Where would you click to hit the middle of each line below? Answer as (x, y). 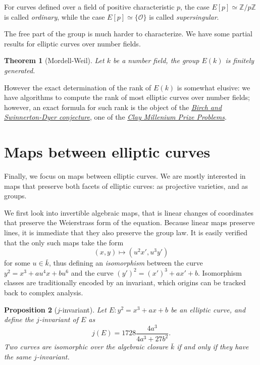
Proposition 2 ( (31, 309)
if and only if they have (213, 347)
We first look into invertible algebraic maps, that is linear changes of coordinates (129, 212)
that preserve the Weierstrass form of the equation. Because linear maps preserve (129, 222)
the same (18, 356)
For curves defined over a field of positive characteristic (89, 7)
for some (17, 263)
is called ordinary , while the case (55, 16)
